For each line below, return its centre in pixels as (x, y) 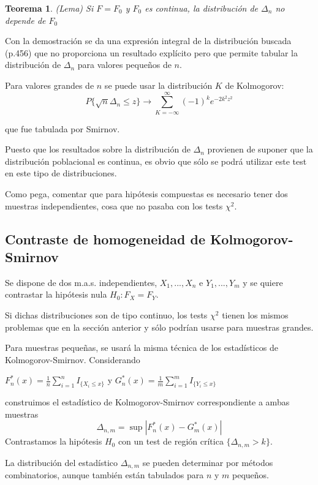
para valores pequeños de (124, 65)
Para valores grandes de (50, 85)
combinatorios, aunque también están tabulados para (104, 475)
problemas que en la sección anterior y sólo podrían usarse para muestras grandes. (159, 327)
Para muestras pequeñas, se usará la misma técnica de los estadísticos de (142, 348)
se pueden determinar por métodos (208, 462)
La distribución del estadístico (62, 462)
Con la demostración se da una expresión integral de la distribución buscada (148, 41)
